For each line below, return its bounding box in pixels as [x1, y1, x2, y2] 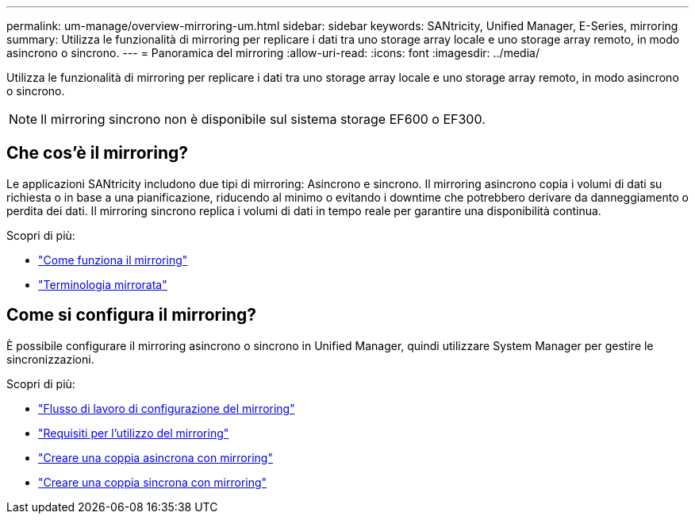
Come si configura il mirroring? [6, 305, 257, 325]
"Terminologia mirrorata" [38, 277, 167, 291]
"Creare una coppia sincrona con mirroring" [38, 475, 267, 489]
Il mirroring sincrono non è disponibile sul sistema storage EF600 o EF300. [40, 111, 486, 127]
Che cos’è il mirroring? [6, 143, 189, 164]
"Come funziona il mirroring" [38, 252, 188, 267]
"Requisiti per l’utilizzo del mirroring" [38, 426, 229, 440]
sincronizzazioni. [6, 352, 94, 366]
